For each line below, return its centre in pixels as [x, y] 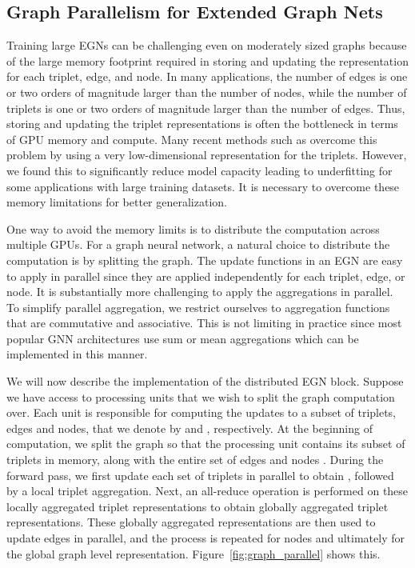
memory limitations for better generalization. [117, 202]
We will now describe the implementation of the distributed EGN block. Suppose [205, 381]
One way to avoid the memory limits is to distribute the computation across [193, 228]
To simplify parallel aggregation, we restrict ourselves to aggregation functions [198, 307]
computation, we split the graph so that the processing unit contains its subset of [206, 444]
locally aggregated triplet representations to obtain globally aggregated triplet [198, 506]
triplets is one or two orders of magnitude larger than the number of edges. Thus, [206, 108]
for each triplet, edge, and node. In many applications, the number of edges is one [207, 76]
